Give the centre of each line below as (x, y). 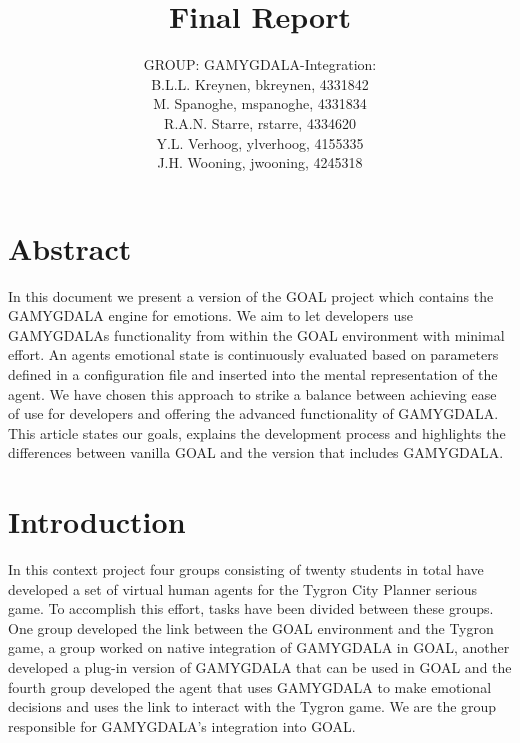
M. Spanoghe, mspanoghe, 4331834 (260, 103)
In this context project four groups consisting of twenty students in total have (246, 569)
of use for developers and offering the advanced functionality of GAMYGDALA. (253, 413)
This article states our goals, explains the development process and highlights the (257, 432)
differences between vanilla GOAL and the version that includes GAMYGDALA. (256, 452)
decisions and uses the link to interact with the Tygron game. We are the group (252, 706)
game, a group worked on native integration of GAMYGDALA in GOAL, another (259, 647)
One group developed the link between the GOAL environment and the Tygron (251, 627)
